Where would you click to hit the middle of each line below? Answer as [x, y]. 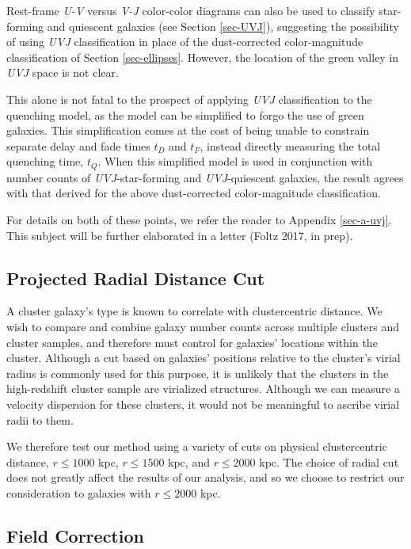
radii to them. [40, 419]
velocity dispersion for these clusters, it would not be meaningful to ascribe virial [203, 404]
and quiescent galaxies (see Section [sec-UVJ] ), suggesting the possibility [223, 26]
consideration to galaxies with [79, 492]
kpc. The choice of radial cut [329, 461]
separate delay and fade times [78, 145]
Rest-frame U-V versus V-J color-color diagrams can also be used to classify [191, 10]
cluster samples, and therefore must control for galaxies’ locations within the [192, 342]
